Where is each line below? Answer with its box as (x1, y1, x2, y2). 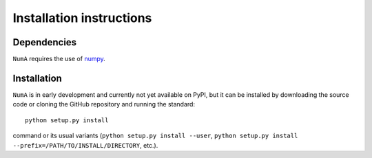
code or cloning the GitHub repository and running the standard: (12, 100, 196, 109)
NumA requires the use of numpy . (12, 55, 106, 63)
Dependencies (12, 36, 77, 48)
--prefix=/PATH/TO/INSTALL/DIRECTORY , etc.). (12, 141, 158, 149)
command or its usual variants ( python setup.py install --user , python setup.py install (12, 131, 298, 140)
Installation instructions (12, 10, 152, 25)
